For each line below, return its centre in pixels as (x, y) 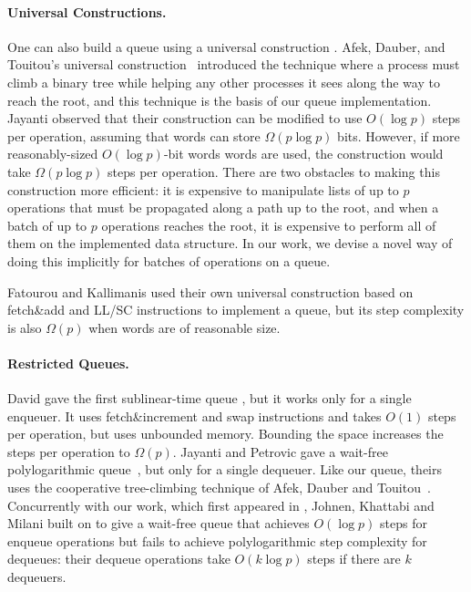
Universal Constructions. (87, 11)
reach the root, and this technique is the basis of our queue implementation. (220, 100)
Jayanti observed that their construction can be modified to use (185, 118)
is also (25, 327)
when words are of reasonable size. (184, 327)
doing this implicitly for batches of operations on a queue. (169, 260)
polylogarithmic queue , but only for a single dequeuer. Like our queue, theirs (225, 469)
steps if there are (354, 559)
